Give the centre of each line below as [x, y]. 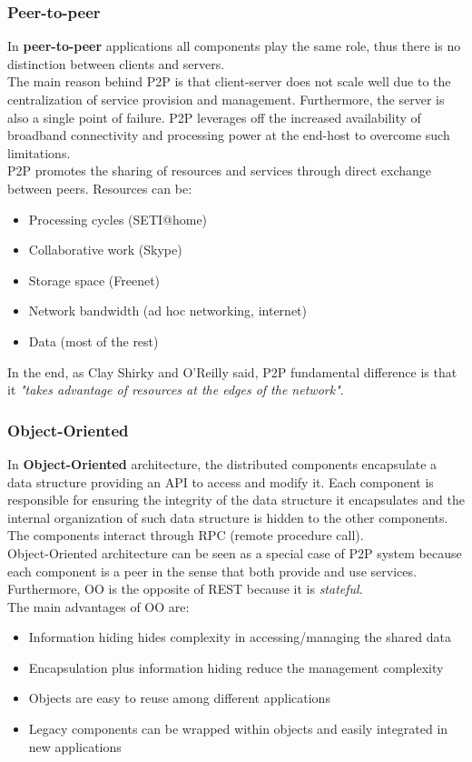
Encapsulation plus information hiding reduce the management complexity [236, 667]
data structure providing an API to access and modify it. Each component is [221, 481]
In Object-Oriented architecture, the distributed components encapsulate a [222, 463]
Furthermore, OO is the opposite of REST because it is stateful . [185, 589]
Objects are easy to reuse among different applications [179, 698]
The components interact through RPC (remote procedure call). [186, 535]
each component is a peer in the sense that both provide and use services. [212, 571]
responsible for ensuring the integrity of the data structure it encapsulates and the [236, 500]
